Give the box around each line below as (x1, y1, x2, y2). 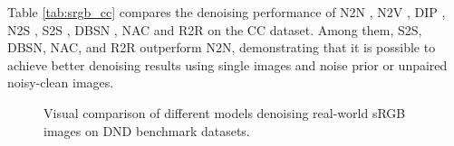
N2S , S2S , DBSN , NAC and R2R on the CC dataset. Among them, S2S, (7, 20, 422, 39)
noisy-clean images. (7, 73, 114, 92)
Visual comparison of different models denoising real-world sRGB (43, 103, 406, 122)
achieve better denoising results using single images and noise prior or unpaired (7, 55, 448, 74)
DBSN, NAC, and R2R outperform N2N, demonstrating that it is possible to (7, 38, 436, 57)
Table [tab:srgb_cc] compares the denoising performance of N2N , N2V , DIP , (7, 3, 446, 21)
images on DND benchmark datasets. (43, 121, 250, 140)
